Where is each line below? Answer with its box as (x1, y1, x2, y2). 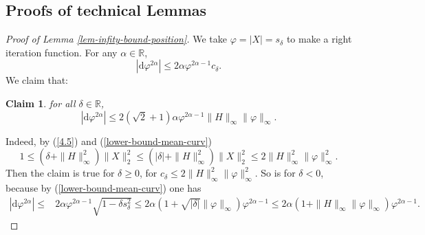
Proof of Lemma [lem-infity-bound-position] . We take (6, 32, 227, 46)
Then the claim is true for (6, 166, 115, 180)
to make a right (286, 32, 352, 46)
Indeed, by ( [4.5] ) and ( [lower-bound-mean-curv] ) (6, 133, 212, 148)
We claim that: (6, 73, 68, 87)
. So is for (254, 166, 296, 180)
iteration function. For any (6, 45, 118, 59)
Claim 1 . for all (6, 96, 76, 110)
